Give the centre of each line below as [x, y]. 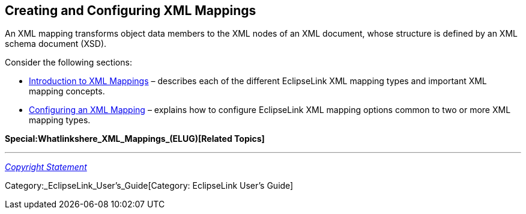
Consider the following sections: [68, 63]
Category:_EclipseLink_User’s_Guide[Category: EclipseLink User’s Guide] [149, 186]
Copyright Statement [46, 167]
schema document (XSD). [56, 44]
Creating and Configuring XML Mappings [131, 11]
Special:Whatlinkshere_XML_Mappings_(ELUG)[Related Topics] [135, 139]
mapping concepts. [67, 91]
